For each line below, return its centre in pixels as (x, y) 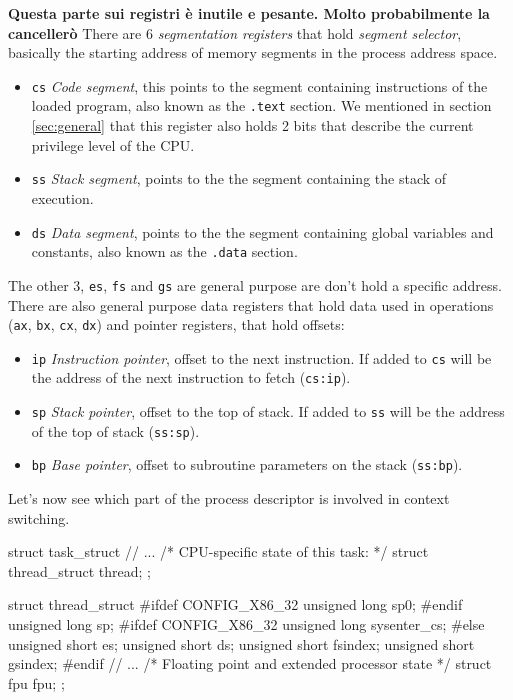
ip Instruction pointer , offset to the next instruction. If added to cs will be (261, 357)
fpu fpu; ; (36, 682)
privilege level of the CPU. (113, 144)
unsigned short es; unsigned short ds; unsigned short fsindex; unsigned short (241, 643)
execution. (62, 197)
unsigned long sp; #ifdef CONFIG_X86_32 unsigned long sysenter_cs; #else (246, 624)
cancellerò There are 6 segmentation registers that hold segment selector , (235, 32)
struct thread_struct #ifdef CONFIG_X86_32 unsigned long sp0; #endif (235, 604)
